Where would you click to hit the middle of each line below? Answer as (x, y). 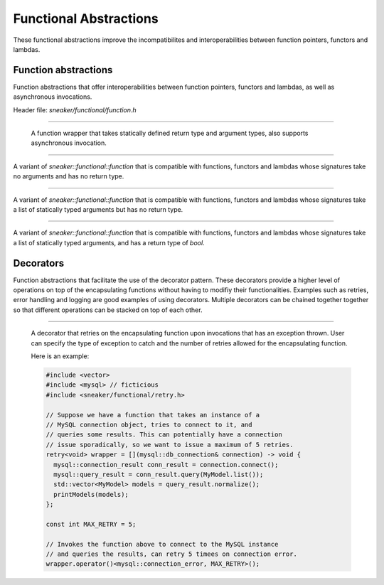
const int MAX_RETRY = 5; (91, 524)
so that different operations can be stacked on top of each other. (108, 310)
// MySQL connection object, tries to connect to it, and (149, 424)
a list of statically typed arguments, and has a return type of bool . (109, 242)
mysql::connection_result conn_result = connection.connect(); (166, 465)
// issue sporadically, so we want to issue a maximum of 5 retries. (170, 445)
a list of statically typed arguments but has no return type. (98, 209)
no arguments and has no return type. (69, 176)
